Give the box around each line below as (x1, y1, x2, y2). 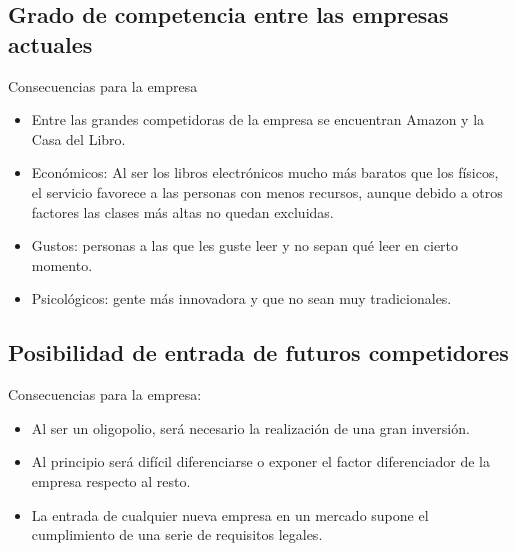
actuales (8, 28, 93, 59)
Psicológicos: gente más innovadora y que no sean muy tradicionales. (31, 288, 452, 309)
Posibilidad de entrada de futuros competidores (8, 337, 509, 368)
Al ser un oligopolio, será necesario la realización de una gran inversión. (31, 417, 470, 438)
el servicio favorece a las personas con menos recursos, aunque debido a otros (31, 181, 503, 202)
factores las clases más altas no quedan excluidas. (31, 201, 334, 222)
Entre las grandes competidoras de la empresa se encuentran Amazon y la (31, 109, 485, 130)
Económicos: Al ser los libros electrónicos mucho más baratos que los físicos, (31, 162, 499, 183)
